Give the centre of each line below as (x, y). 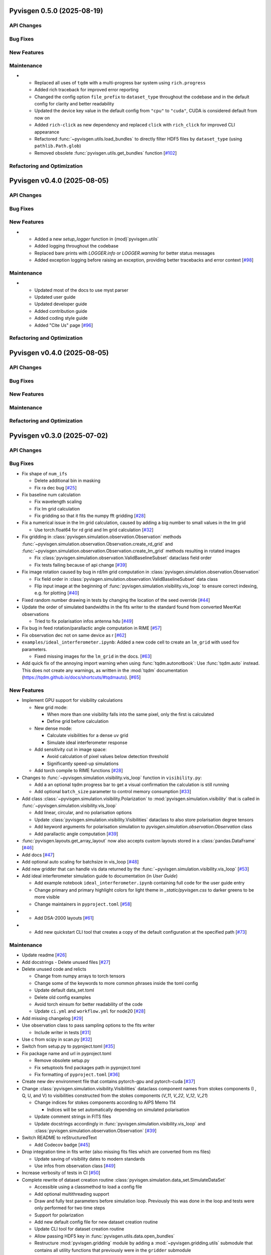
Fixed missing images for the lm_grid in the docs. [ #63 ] (93, 656)
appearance (47, 132)
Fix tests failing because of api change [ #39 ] (81, 565)
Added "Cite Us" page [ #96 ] (64, 325)
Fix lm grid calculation (57, 509)
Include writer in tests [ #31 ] (63, 1032)
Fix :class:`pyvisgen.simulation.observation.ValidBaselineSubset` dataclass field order (123, 558)
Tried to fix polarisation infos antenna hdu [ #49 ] (84, 621)
